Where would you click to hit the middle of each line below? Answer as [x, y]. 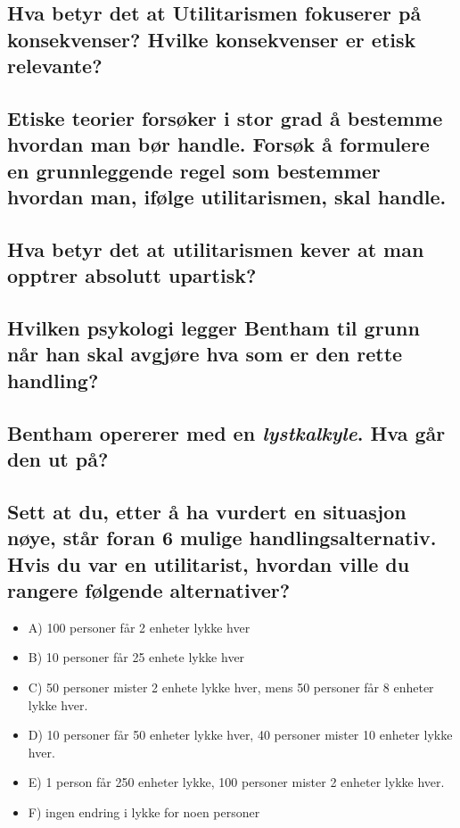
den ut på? [58, 459]
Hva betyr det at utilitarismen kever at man [216, 248]
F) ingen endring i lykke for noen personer [144, 811]
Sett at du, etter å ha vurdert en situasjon [207, 511]
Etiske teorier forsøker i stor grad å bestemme [225, 117]
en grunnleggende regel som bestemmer [194, 170]
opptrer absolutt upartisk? [132, 275]
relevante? [55, 66]
